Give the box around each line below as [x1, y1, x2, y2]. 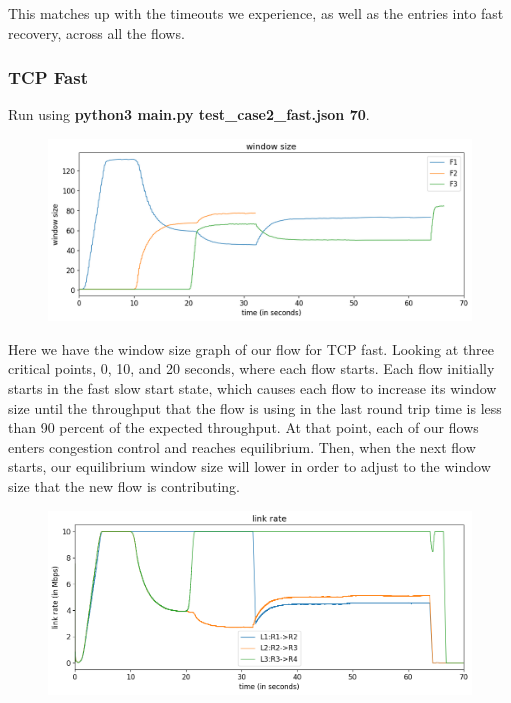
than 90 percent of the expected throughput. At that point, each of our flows [8, 417, 479, 438]
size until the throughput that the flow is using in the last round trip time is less [8, 397, 502, 418]
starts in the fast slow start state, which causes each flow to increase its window [8, 377, 497, 398]
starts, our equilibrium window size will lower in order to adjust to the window [8, 456, 491, 477]
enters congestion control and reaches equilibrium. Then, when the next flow [8, 436, 476, 457]
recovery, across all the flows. [8, 22, 185, 43]
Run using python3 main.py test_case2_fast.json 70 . [8, 104, 370, 125]
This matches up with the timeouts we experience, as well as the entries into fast [8, 3, 504, 23]
